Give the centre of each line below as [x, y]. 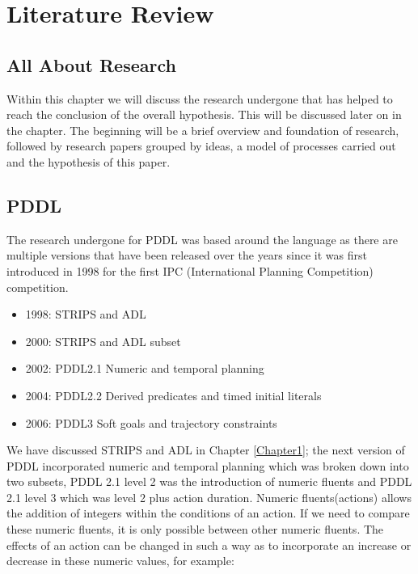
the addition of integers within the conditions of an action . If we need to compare [208, 513]
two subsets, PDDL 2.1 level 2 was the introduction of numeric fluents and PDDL [209, 481]
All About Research [91, 64]
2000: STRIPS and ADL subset [103, 341]
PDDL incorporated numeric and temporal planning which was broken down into [208, 465]
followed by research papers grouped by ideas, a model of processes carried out [201, 146]
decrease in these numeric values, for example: [120, 561]
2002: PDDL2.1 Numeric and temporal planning [145, 368]
